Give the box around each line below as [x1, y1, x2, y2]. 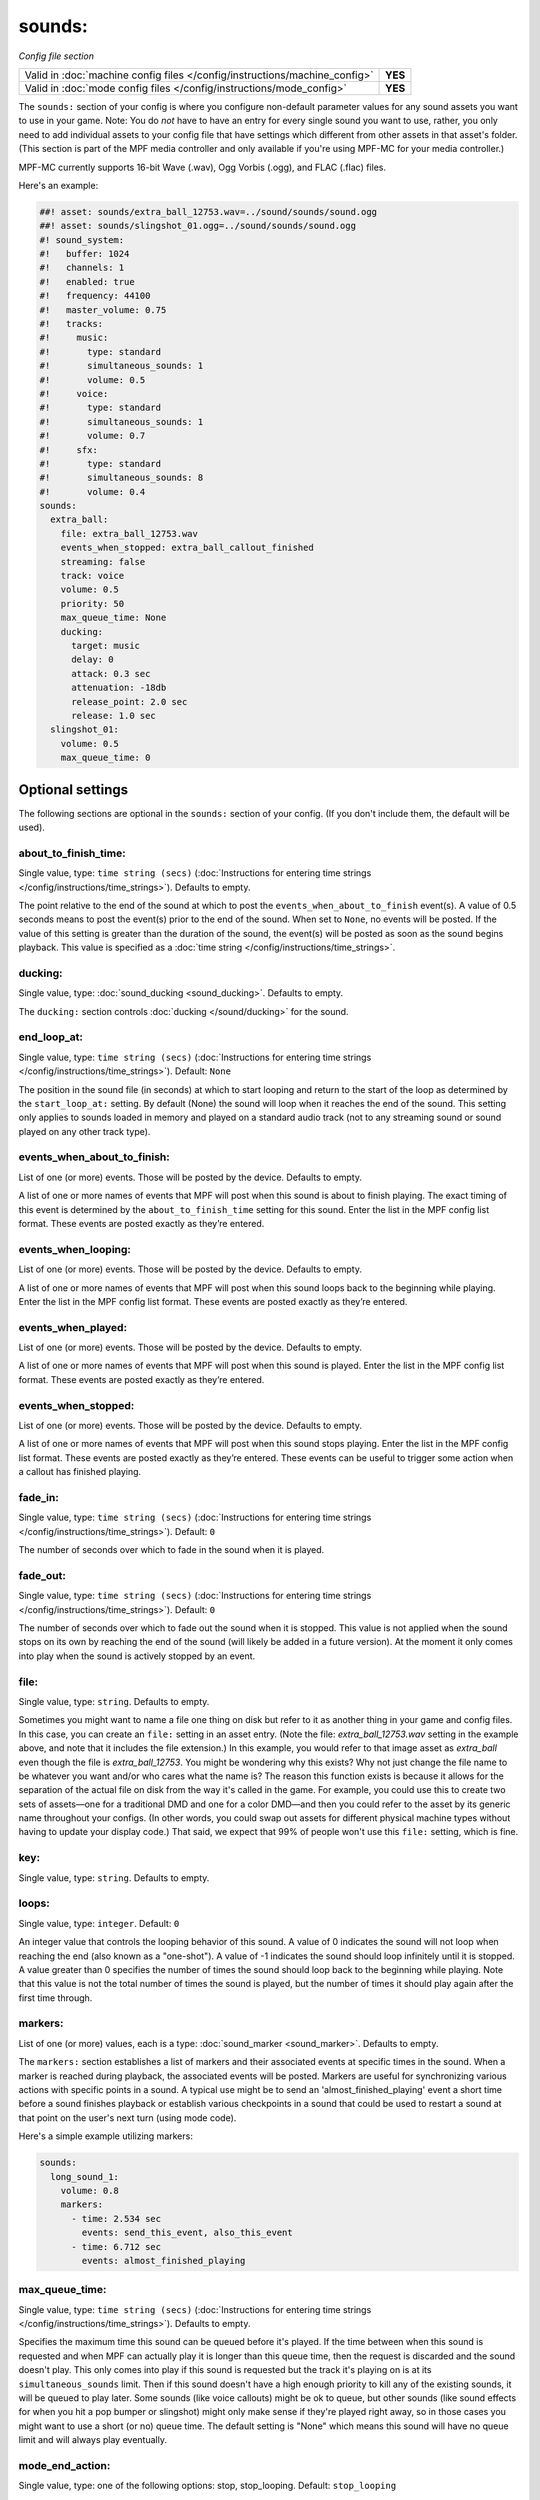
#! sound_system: [39, 234, 125, 245]
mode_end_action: [18, 2458, 111, 2472]
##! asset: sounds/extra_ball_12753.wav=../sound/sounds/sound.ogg [39, 206, 378, 217]
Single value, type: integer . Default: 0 [18, 1917, 180, 1929]
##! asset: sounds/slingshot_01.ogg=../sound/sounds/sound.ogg [39, 220, 357, 232]
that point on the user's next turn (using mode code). [18, 2111, 237, 2124]
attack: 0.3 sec [71, 668, 151, 679]
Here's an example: [18, 179, 99, 191]
